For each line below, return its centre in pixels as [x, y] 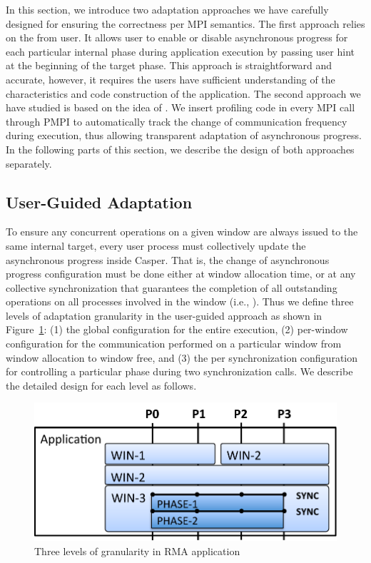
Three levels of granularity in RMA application [137, 551]
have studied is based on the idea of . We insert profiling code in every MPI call [181, 107]
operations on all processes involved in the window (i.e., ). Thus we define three [180, 301]
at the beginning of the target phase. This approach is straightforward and [169, 65]
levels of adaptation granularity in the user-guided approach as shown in [164, 315]
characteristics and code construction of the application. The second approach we [183, 93]
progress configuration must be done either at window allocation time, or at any [181, 274]
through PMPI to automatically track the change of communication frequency [177, 121]
